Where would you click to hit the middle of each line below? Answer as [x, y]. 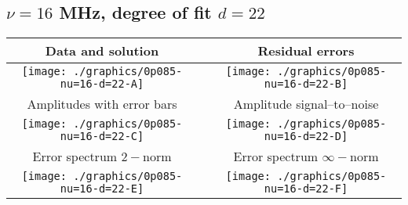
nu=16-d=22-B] [306, 84]
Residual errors [306, 51]
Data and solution [102, 51]
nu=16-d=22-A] [102, 84]
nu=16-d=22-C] [102, 137]
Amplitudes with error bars [102, 104]
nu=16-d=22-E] [102, 189]
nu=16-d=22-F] [306, 189]
